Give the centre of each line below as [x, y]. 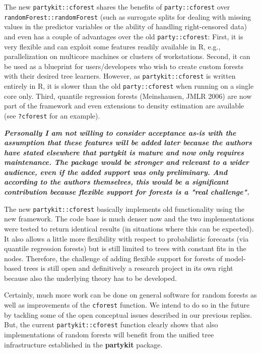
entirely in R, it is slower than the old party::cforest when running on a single [129, 86]
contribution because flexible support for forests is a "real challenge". [127, 192]
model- [235, 258]
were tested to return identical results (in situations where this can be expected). [129, 228]
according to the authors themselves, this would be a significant [116, 182]
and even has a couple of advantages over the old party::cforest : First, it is [124, 36]
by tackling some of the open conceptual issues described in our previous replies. [128, 314]
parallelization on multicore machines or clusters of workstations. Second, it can [127, 56]
